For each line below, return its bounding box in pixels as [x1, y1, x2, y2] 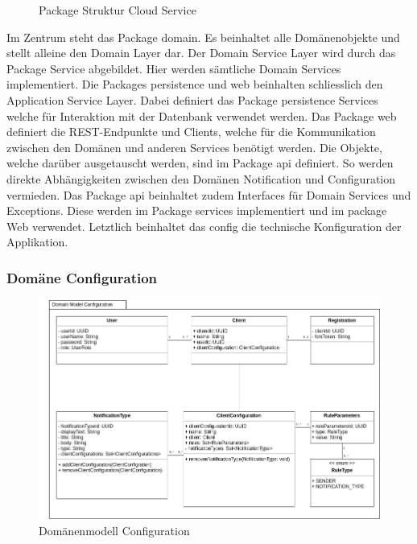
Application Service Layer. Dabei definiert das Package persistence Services [6, 91, 378, 108]
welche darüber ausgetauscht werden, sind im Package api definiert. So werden [6, 155, 394, 171]
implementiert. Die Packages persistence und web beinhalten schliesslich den [6, 76, 383, 93]
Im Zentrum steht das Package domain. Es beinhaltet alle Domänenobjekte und [6, 28, 400, 45]
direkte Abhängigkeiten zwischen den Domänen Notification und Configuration [6, 170, 396, 187]
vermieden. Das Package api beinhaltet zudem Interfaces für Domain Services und [6, 186, 411, 203]
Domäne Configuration [6, 267, 158, 287]
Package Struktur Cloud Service [39, 2, 196, 18]
